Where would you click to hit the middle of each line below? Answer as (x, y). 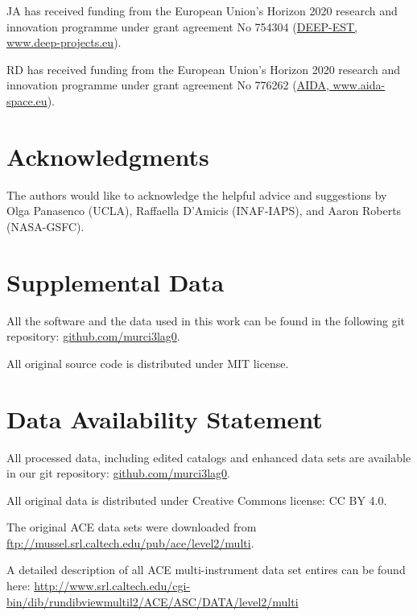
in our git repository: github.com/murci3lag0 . (118, 473)
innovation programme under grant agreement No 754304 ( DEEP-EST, (182, 26)
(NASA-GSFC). (45, 226)
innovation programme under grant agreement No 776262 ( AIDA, (168, 85)
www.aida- (359, 85)
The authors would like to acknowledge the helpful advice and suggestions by (197, 194)
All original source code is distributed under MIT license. (148, 363)
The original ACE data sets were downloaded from (132, 527)
